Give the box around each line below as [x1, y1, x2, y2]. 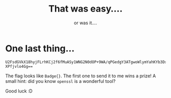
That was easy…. [48, 3, 123, 15]
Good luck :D [5, 88, 33, 94]
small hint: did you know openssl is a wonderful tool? [5, 78, 116, 84]
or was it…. [73, 20, 98, 26]
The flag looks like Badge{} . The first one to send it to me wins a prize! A [5, 73, 156, 79]
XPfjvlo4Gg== [5, 64, 33, 69]
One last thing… [5, 42, 75, 54]
